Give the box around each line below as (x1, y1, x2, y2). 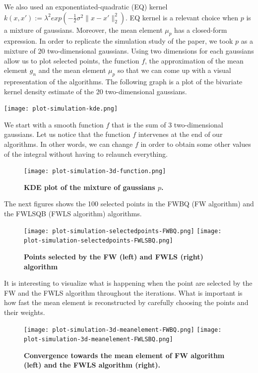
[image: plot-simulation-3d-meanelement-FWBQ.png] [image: (24, 326, 222, 333)
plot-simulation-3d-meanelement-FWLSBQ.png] (24, 336, 173, 343)
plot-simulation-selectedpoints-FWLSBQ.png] (24, 237, 173, 245)
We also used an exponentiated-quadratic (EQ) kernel (4, 1, 168, 11)
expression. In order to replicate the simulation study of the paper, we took (4, 36, 233, 46)
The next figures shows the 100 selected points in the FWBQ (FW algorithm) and (4, 198, 254, 209)
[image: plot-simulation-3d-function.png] (24, 168, 166, 175)
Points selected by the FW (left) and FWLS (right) (24, 251, 203, 261)
